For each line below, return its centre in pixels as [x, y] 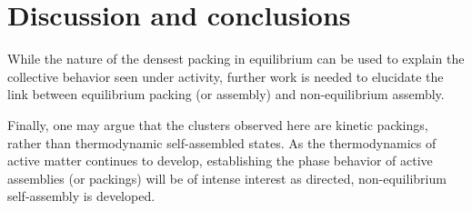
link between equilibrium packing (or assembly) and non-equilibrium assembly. [226, 94]
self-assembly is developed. [81, 196]
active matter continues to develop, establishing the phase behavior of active [220, 161]
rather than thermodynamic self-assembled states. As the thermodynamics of [222, 142]
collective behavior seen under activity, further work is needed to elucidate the [226, 76]
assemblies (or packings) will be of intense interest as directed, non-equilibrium [227, 178]
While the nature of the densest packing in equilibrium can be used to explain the [236, 59]
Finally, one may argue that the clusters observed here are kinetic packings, [218, 124]
